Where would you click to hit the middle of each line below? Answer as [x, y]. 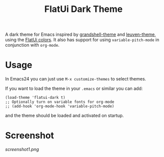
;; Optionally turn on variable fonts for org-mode [60, 102]
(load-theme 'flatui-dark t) [35, 98]
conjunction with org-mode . [32, 45]
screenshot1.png [22, 150]
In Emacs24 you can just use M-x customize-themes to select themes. [76, 79]
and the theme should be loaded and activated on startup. [65, 116]
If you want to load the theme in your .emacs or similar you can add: [74, 88]
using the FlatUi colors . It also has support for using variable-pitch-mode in [82, 40]
